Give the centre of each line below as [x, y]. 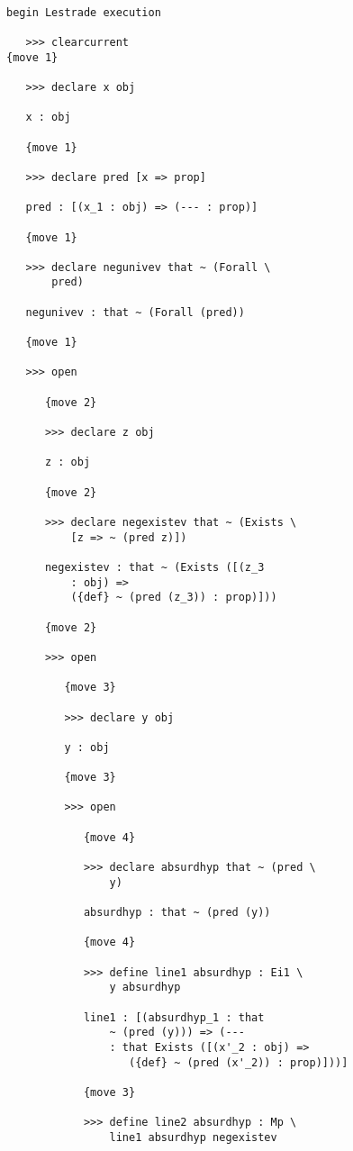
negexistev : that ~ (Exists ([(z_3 [154, 567]
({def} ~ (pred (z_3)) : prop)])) [174, 598]
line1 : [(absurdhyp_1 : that [174, 1017]
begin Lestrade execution [84, 12]
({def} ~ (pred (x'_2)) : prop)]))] [239, 1062]
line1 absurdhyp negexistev [193, 1137]
